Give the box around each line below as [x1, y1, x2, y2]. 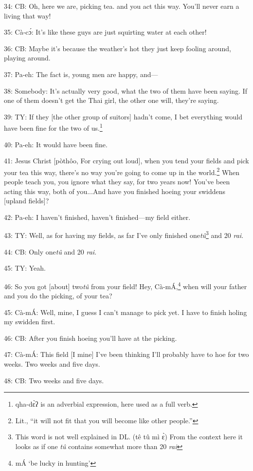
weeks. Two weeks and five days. [4, 359, 100, 369]
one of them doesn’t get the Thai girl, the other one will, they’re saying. [4, 95, 219, 105]
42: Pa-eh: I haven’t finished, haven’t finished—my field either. [4, 212, 191, 222]
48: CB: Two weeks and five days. [4, 375, 104, 385]
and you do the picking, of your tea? [4, 291, 112, 301]
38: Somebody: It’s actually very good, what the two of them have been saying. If [4, 85, 247, 96]
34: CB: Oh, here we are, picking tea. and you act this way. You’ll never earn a [4, 1, 239, 11]
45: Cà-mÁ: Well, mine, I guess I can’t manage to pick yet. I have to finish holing [4, 307, 247, 317]
